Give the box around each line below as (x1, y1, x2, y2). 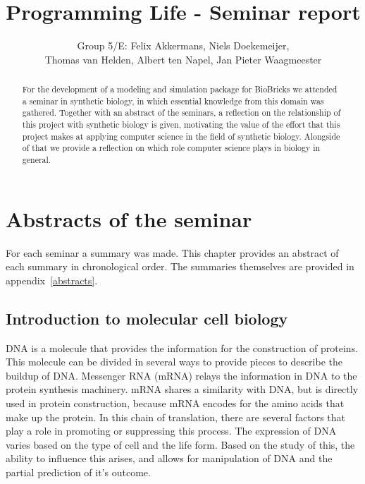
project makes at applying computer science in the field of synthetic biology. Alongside (22, 130, 340, 142)
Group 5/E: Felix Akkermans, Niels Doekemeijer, (77, 38, 290, 53)
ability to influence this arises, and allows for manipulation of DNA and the (6, 451, 333, 466)
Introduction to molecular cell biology (6, 307, 288, 329)
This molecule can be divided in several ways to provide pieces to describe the (6, 354, 343, 369)
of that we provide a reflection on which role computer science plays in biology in (22, 142, 321, 154)
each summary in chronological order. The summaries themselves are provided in (6, 259, 354, 274)
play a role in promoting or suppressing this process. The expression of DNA (6, 423, 337, 438)
